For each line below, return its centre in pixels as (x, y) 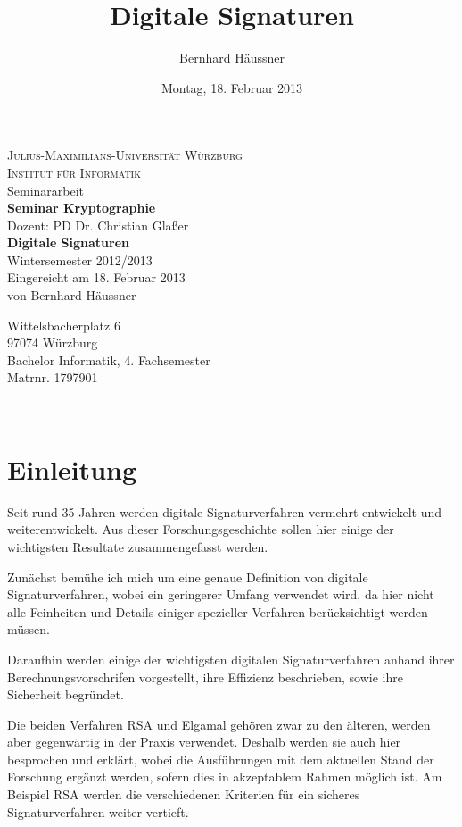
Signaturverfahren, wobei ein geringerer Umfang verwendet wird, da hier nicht (221, 594)
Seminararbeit (46, 190)
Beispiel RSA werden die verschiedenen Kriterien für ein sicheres (184, 794)
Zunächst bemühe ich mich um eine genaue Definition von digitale (188, 576)
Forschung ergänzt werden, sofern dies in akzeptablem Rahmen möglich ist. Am (225, 777)
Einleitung (72, 468)
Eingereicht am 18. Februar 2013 (96, 277)
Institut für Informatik (74, 172)
